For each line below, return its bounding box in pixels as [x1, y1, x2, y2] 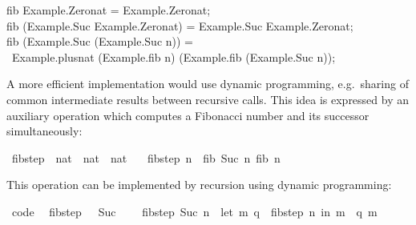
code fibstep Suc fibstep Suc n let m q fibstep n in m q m [11, 203, 378, 219]
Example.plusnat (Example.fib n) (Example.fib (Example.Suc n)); [11, 48, 336, 65]
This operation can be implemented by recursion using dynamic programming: [6, 176, 392, 193]
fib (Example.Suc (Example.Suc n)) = [6, 33, 193, 50]
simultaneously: [6, 123, 83, 139]
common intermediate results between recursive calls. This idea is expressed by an [6, 90, 410, 107]
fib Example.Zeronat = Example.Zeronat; [6, 2, 211, 18]
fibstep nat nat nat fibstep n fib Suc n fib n [11, 149, 281, 166]
